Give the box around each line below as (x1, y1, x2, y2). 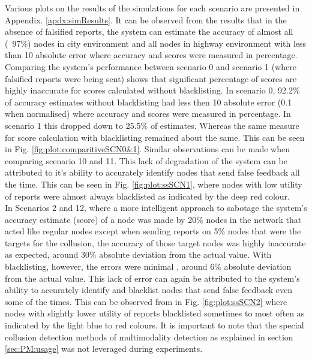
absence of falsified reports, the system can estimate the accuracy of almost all (5, 25, 293, 38)
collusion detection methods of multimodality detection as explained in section (5, 330, 293, 343)
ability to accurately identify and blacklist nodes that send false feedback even (5, 283, 293, 296)
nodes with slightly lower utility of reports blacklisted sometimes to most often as (5, 307, 305, 319)
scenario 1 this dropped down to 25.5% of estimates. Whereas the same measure (5, 119, 299, 131)
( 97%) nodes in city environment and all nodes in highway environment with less (5, 37, 307, 49)
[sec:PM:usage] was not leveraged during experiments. (5, 342, 203, 355)
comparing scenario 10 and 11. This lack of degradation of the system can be (5, 154, 287, 167)
